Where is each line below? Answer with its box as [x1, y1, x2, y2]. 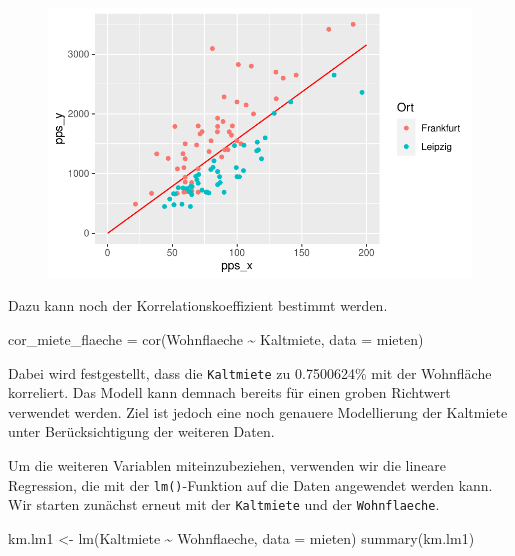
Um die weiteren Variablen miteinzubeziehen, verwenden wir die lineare [8, 455, 447, 476]
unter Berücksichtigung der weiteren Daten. [8, 421, 275, 442]
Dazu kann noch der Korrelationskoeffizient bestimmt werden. [8, 295, 388, 316]
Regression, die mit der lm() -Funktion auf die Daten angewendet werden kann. [8, 474, 493, 495]
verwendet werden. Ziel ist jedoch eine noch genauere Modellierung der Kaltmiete [8, 401, 508, 422]
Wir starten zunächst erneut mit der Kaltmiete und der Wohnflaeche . [8, 494, 440, 515]
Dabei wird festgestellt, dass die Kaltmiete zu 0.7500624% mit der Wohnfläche [8, 362, 492, 383]
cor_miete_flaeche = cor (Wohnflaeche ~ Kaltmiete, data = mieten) [8, 329, 424, 349]
